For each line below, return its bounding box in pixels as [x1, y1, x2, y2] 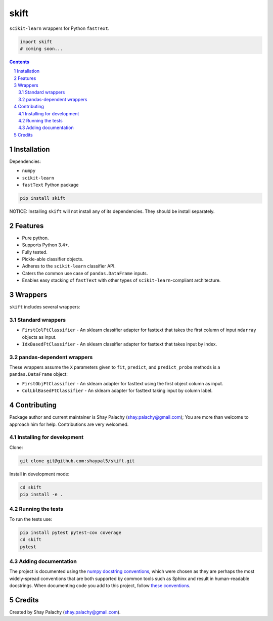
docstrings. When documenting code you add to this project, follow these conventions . [9, 583, 191, 589]
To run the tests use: [9, 516, 53, 522]
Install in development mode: [9, 471, 70, 477]
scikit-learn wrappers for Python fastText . [9, 25, 110, 31]
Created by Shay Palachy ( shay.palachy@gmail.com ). [9, 609, 121, 615]
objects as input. [22, 334, 57, 340]
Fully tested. [22, 249, 48, 255]
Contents [9, 59, 30, 65]
